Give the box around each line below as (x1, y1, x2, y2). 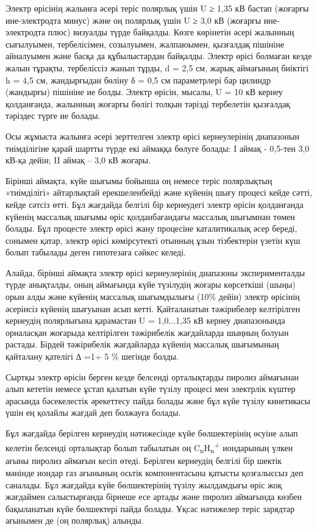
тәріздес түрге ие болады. (5, 109, 101, 122)
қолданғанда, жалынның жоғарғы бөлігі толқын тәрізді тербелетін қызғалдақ (5, 97, 291, 110)
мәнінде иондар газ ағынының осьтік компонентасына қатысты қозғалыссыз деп (5, 466, 304, 479)
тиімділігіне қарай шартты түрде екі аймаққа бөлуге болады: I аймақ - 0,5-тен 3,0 (5, 141, 310, 154)
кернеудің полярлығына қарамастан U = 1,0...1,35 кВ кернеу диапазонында (5, 314, 285, 327)
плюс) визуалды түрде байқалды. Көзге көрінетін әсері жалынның (48, 26, 294, 38)
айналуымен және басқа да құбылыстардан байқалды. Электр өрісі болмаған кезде (5, 49, 312, 62)
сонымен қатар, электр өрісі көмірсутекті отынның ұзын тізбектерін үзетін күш (5, 233, 301, 246)
